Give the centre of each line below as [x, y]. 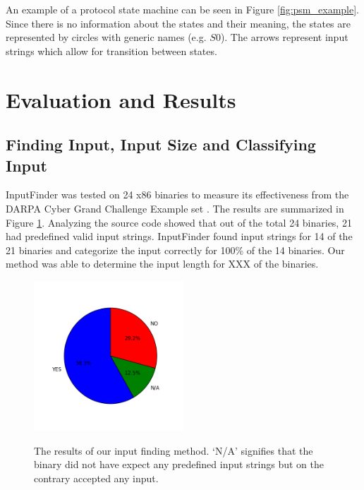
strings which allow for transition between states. [111, 50]
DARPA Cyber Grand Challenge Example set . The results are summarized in [175, 208]
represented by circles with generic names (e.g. [106, 37]
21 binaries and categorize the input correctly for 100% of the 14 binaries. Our [175, 250]
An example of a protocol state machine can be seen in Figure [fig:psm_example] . [182, 9]
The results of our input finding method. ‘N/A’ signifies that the [174, 450]
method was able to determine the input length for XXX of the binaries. [162, 264]
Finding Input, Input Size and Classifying [161, 144]
